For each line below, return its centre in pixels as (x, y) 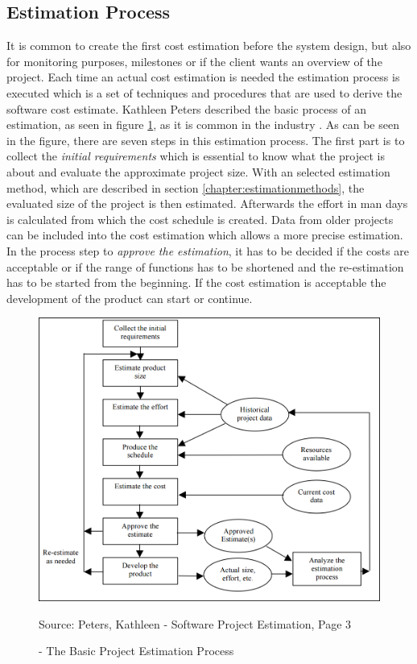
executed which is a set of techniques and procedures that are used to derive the (204, 92)
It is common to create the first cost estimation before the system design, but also (209, 46)
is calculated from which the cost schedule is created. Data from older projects (200, 219)
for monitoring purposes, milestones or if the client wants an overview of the (194, 61)
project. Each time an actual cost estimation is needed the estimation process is (203, 77)
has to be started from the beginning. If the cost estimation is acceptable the (196, 282)
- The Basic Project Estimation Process (136, 651)
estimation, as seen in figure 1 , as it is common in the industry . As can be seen (203, 124)
